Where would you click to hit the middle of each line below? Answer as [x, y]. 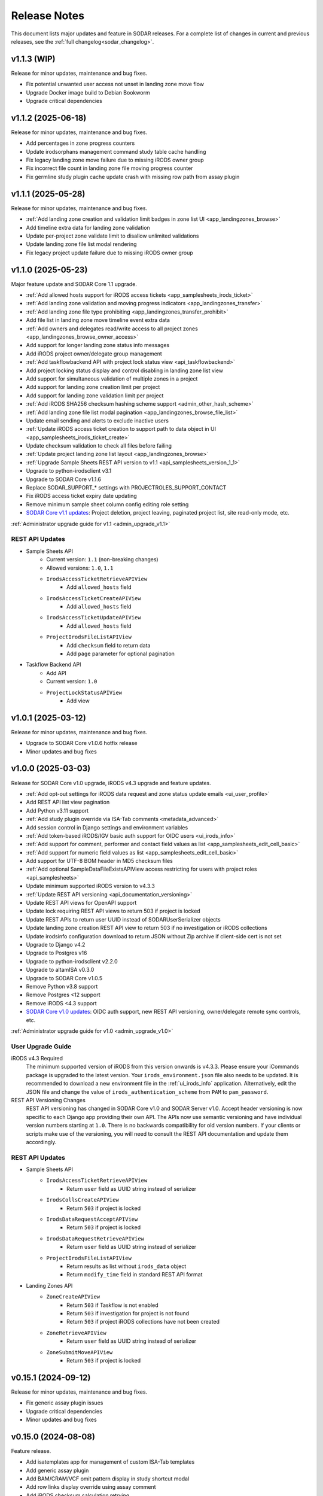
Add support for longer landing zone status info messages [98, 345]
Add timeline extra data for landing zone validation [88, 227]
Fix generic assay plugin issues [65, 1403]
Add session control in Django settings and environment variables [107, 827]
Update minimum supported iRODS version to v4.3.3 [90, 886]
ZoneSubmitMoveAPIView [80, 1352]
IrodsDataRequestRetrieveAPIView [95, 1238]
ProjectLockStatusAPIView [84, 692]
